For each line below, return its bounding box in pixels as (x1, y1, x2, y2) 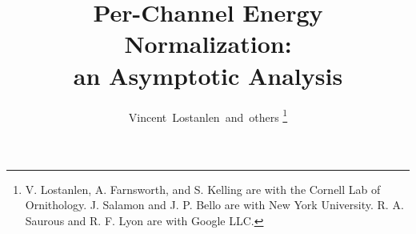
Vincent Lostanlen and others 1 (128, 106, 288, 125)
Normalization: (124, 27, 292, 60)
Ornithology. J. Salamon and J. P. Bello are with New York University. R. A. (25, 196, 404, 213)
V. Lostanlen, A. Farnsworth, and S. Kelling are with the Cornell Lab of (25, 180, 381, 197)
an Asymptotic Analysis (73, 58, 343, 91)
